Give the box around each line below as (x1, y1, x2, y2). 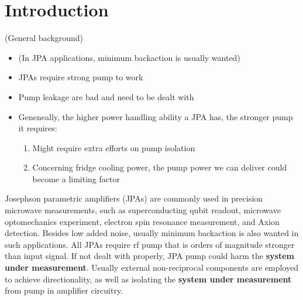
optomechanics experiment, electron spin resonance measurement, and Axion (5, 215, 280, 227)
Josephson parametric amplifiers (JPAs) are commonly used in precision (5, 192, 263, 204)
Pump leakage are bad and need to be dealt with (18, 90, 194, 103)
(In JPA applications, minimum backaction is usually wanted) (18, 51, 240, 63)
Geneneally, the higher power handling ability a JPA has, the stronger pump (18, 110, 293, 122)
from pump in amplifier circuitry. (5, 284, 123, 296)
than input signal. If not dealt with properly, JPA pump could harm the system (5, 250, 294, 262)
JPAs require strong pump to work (18, 71, 143, 83)
